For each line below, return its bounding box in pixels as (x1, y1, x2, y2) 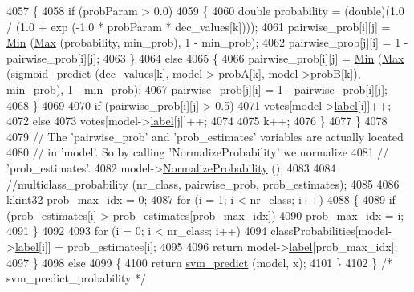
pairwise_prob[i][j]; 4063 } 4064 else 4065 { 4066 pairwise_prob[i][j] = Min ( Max (6, 49, 404, 66)
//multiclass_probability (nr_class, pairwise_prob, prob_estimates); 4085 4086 (6, 175, 400, 192)
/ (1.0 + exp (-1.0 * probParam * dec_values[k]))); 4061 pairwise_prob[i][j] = (6, 18, 391, 34)
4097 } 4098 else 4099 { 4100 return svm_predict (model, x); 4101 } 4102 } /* (6, 253, 392, 270)
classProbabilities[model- (270, 222, 392, 239)
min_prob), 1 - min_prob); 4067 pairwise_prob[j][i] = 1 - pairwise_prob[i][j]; (6, 80, 388, 97)
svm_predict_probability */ (6, 270, 147, 286)
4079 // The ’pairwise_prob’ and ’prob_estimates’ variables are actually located (6, 128, 404, 144)
